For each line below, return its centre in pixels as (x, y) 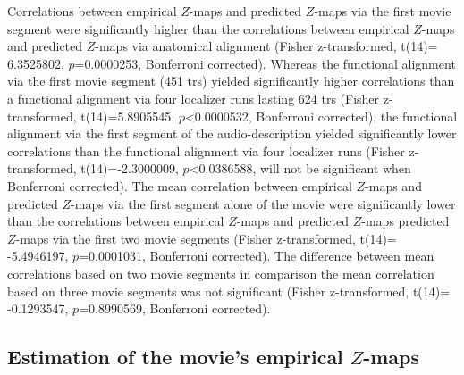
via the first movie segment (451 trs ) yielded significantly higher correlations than (231, 81)
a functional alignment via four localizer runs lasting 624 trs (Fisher (194, 98)
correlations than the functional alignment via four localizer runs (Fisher (206, 150)
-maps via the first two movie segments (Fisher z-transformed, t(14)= (206, 238)
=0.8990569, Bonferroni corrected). (175, 308)
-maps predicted (405, 221)
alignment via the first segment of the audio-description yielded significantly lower (232, 133)
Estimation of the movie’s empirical (175, 357)
